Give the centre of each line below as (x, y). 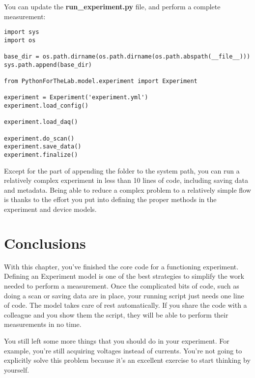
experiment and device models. (50, 209)
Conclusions (45, 243)
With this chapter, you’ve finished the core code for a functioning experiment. (121, 266)
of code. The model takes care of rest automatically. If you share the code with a (126, 305)
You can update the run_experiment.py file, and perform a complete (112, 6)
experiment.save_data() (43, 147)
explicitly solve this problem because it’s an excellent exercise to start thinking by (127, 360)
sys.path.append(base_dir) (48, 65)
